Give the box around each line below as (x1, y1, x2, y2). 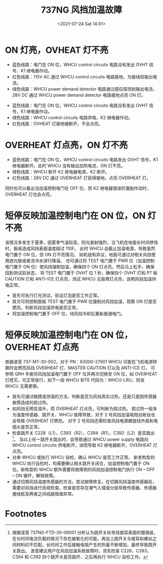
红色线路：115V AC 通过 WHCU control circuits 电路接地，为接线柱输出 (12, 74, 153, 79)
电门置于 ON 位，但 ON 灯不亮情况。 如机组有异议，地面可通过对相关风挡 (5, 251, 152, 257)
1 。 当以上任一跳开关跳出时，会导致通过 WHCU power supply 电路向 (12, 435, 149, 442)
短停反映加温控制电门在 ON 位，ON (5, 210, 146, 221)
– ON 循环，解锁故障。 (12, 473, 57, 479)
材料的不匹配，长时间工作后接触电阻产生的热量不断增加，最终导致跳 (16, 542, 153, 548)
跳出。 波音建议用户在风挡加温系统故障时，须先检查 (16, 548, 120, 554)
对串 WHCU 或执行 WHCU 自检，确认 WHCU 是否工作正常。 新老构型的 (12, 454, 155, 460)
